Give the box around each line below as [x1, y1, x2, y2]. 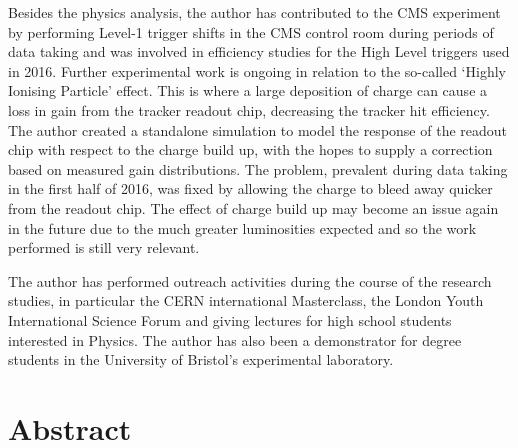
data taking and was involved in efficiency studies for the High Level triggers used [8, 41, 510, 62]
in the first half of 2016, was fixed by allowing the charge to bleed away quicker [8, 178, 493, 199]
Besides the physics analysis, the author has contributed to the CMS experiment [8, 2, 501, 22]
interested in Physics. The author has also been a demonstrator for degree [8, 329, 462, 350]
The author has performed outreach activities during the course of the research [8, 270, 492, 291]
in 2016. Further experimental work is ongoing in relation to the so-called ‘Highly [8, 60, 506, 81]
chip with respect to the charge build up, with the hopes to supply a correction [8, 139, 493, 160]
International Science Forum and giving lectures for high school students [8, 309, 452, 330]
